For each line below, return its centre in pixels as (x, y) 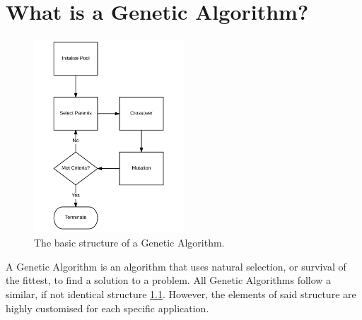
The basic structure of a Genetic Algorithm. (129, 243)
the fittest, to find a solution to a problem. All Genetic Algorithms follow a (169, 280)
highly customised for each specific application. (107, 308)
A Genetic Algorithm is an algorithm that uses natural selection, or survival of (176, 266)
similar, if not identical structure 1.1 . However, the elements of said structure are (181, 294)
